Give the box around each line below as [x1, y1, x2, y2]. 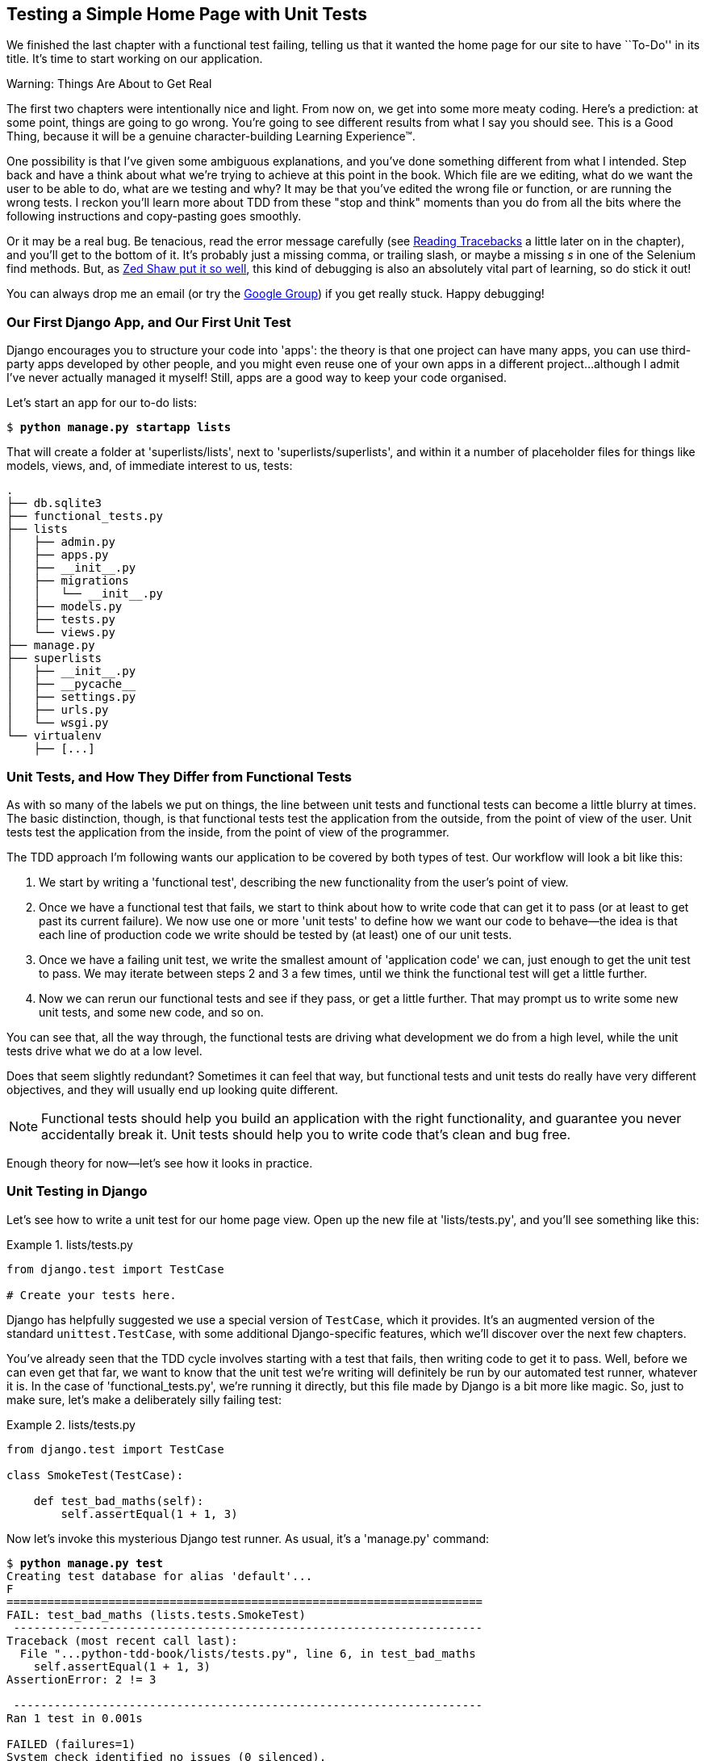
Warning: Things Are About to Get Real [6, 77, 212, 91]
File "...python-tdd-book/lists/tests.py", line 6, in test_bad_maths [19, 1646, 476, 1660]
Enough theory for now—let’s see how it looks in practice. [6, 1155, 313, 1170]
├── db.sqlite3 [6, 497, 102, 510]
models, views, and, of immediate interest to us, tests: [6, 459, 293, 473]
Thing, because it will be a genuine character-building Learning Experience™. [6, 129, 416, 144]
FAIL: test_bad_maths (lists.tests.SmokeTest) [6, 1608, 306, 1621]
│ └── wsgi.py [6, 716, 109, 730]
